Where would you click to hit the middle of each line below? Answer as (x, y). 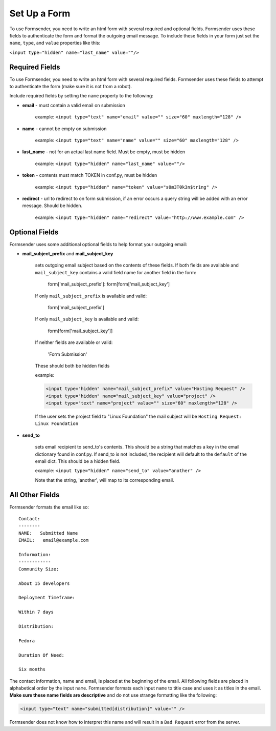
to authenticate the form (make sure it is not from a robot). (71, 87)
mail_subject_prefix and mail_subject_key (68, 253)
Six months (32, 669)
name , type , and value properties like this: (55, 43)
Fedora (27, 641)
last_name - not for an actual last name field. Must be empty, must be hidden (104, 152)
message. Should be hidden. (52, 206)
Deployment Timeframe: (47, 598)
